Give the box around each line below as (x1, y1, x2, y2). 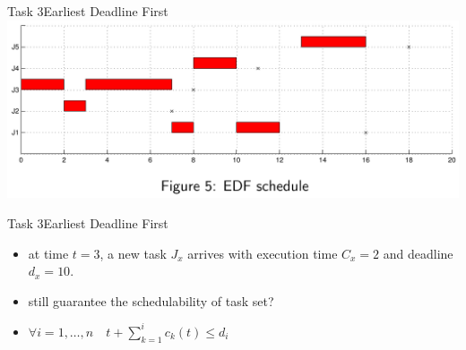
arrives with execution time (187, 243, 338, 262)
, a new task (99, 243, 167, 262)
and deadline (383, 243, 453, 262)
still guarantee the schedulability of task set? (28, 291, 274, 310)
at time (28, 243, 69, 262)
